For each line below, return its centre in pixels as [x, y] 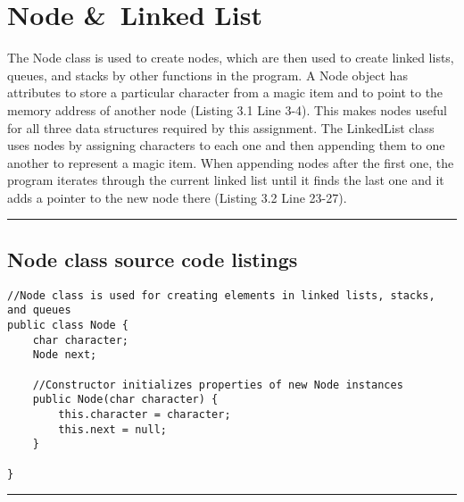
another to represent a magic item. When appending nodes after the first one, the [231, 162]
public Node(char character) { [125, 400]
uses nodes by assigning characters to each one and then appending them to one [226, 145]
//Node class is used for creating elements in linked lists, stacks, [221, 295]
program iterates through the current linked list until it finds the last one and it [226, 180]
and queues [39, 310]
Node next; [65, 355]
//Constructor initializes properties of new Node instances [218, 385]
